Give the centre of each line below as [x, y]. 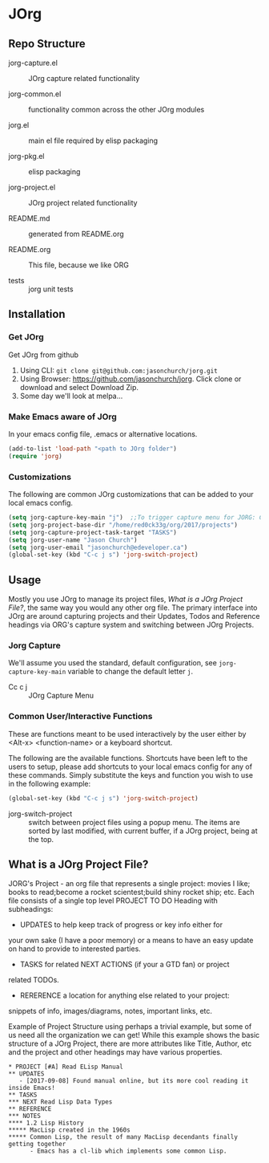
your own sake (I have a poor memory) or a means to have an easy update [131, 941]
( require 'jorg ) [35, 456]
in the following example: [50, 783]
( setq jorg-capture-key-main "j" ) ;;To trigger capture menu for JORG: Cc [137, 518]
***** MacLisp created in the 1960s [69, 1130]
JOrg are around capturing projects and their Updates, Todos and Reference [134, 616]
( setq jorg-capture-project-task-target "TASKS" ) [93, 532]
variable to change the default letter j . [130, 672]
